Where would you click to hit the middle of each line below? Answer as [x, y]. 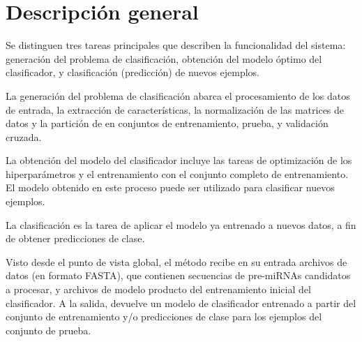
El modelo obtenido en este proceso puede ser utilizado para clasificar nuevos [170, 187]
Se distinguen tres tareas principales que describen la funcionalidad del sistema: [176, 45]
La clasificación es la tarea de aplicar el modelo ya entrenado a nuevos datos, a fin [181, 224]
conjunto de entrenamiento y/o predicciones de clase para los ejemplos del [164, 317]
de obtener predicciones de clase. [75, 238]
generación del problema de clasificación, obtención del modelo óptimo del [164, 58]
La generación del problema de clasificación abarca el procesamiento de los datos [178, 95]
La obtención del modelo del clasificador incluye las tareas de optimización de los [179, 160]
